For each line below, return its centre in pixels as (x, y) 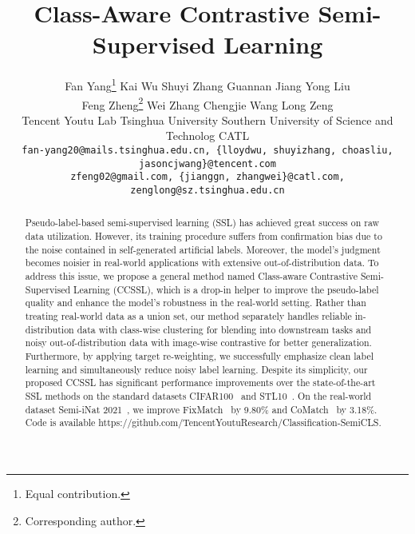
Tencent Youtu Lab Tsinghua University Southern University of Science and (207, 120)
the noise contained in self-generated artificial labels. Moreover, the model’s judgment (203, 249)
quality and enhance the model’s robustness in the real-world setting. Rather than (196, 303)
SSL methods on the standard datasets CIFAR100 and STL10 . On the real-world (198, 395)
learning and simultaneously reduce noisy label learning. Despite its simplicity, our (196, 369)
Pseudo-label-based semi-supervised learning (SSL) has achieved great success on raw (202, 223)
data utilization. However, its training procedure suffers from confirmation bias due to (204, 236)
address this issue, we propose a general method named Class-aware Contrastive (192, 276)
